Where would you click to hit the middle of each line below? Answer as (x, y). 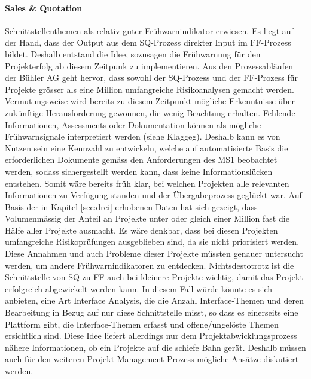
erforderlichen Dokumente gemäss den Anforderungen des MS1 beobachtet (141, 160)
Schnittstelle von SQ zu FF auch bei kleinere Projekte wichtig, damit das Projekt (154, 277)
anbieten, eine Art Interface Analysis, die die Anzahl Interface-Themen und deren (155, 300)
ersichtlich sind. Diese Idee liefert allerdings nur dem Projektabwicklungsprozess (151, 336)
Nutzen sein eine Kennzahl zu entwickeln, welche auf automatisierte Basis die (147, 148)
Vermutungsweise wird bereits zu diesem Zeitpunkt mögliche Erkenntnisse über (150, 101)
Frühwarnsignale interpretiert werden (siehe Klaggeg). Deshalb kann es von (143, 136)
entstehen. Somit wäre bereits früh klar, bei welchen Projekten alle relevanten (147, 183)
